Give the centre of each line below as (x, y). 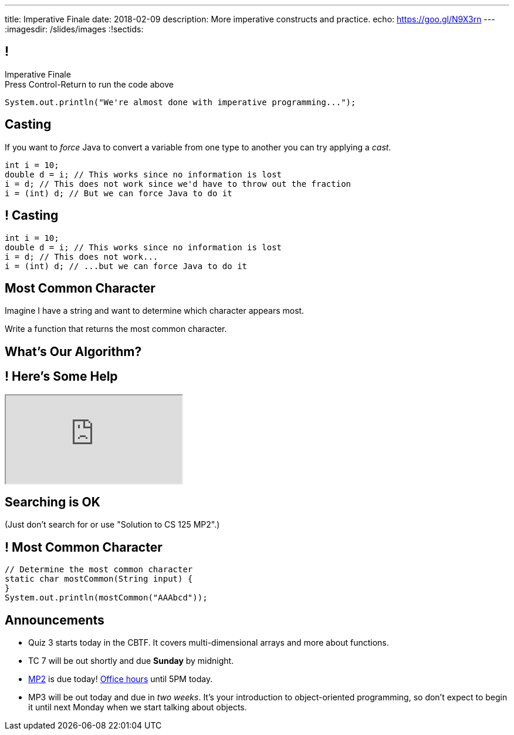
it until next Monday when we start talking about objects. (138, 707)
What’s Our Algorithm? (73, 351)
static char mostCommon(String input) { (99, 579)
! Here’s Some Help (61, 377)
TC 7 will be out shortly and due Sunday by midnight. (131, 661)
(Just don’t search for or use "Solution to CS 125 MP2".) (112, 525)
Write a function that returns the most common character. (116, 329)
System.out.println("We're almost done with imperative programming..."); (180, 102)
